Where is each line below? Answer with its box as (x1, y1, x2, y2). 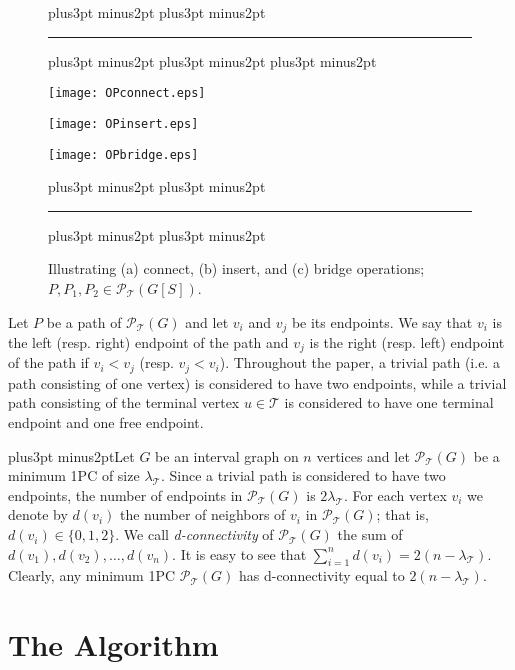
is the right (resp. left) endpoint (309, 331, 505, 352)
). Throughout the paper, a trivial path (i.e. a (219, 352, 500, 373)
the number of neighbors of (119, 504, 286, 525)
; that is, (376, 504, 429, 525)
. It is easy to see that (172, 543, 307, 564)
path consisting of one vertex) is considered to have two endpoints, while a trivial (8, 372, 507, 393)
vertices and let (316, 445, 410, 466)
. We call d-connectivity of (115, 524, 274, 545)
